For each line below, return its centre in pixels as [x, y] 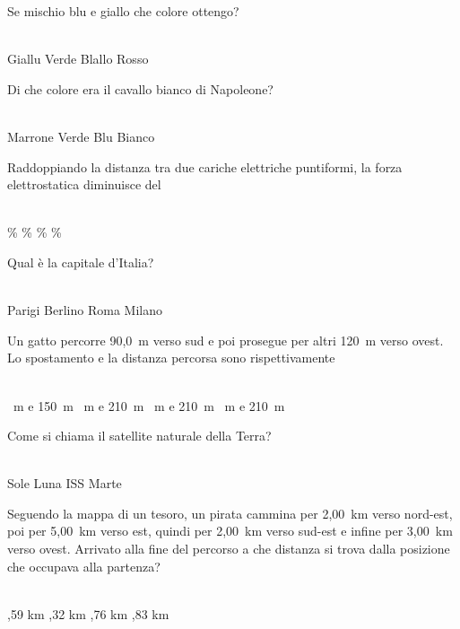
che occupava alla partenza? [84, 566]
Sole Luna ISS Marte [65, 483]
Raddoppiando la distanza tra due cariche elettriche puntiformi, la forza [205, 166]
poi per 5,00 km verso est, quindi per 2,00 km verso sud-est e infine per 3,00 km [230, 531]
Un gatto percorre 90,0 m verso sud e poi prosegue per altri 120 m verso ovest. [226, 340]
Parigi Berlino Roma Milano [85, 310]
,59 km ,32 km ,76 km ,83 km [88, 613]
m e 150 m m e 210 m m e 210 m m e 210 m [149, 405]
